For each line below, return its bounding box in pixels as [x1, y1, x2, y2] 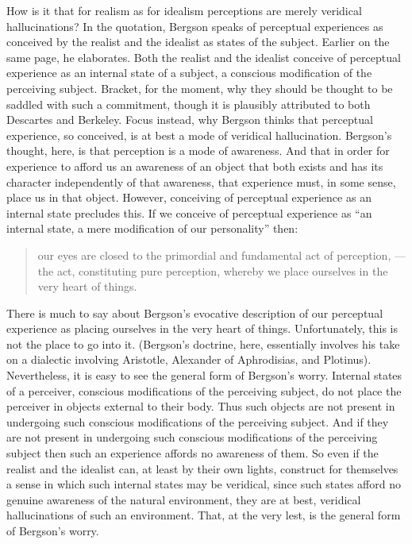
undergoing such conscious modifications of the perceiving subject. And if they [6, 413, 389, 430]
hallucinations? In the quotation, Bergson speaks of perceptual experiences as [6, 17, 383, 34]
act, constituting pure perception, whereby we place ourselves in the [56, 262, 388, 279]
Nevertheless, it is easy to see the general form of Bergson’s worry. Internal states [6, 367, 402, 384]
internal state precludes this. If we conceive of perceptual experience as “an [6, 204, 372, 221]
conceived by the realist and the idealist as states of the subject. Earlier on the [6, 33, 390, 50]
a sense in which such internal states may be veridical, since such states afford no [6, 476, 401, 492]
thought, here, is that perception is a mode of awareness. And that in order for [6, 142, 390, 159]
